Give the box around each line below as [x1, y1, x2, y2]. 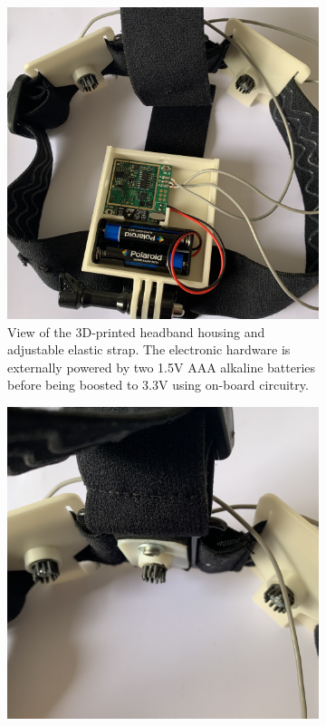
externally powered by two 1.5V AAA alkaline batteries [7, 357, 316, 376]
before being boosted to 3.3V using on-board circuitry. [7, 375, 309, 394]
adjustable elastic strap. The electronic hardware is [7, 340, 291, 359]
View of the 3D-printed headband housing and [7, 322, 265, 341]
